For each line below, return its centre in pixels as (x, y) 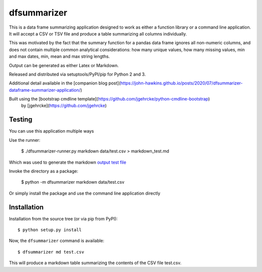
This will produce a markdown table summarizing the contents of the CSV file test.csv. (95, 263)
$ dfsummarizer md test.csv (51, 252)
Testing (21, 120)
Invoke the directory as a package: (44, 171)
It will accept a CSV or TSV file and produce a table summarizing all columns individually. (98, 34)
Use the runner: (25, 140)
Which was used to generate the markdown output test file (67, 162)
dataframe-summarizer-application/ (45, 90)
